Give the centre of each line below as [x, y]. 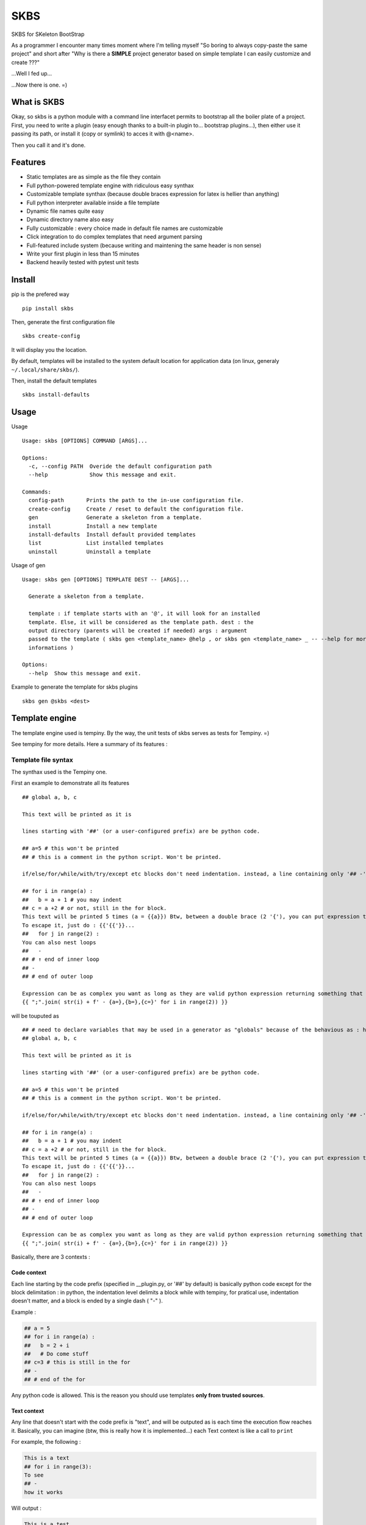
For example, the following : [46, 1442]
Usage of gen [28, 565]
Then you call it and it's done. [48, 145]
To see [34, 1475]
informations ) [51, 648]
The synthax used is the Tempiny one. [59, 772]
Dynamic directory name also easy [70, 220]
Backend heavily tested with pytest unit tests [83, 262]
